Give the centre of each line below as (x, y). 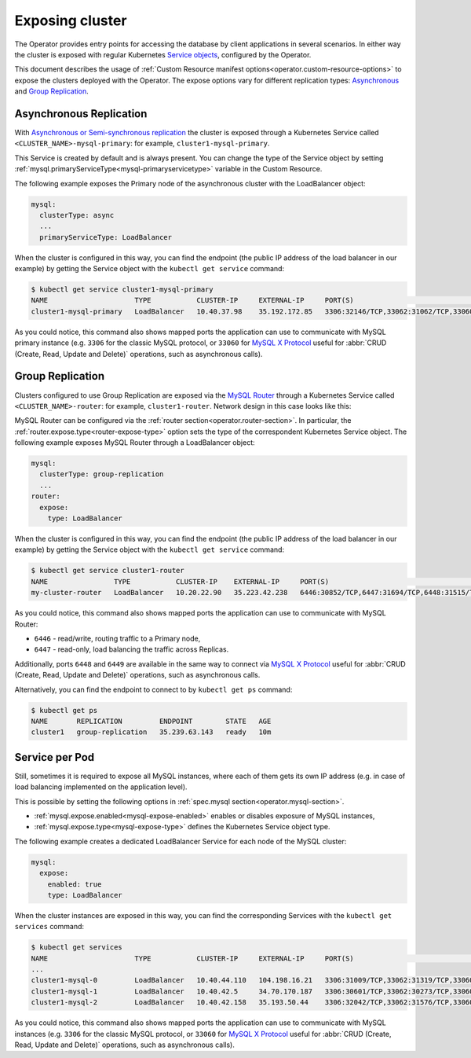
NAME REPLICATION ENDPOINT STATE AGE (151, 721)
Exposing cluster (71, 20)
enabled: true (75, 884)
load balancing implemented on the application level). (101, 787)
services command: (49, 927)
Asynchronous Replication (81, 114)
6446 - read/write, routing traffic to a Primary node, (117, 638)
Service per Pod (55, 757)
